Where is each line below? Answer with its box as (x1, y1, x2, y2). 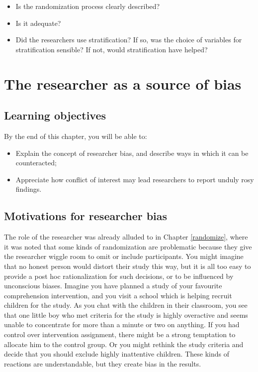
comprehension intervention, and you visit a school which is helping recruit (4, 290, 232, 300)
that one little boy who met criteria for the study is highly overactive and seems (4, 309, 248, 320)
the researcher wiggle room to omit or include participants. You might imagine (4, 251, 244, 261)
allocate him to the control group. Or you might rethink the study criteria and (4, 339, 244, 349)
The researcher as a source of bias (4, 73, 242, 94)
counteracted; (15, 157, 57, 168)
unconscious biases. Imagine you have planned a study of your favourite (4, 280, 222, 291)
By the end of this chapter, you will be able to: (4, 130, 147, 141)
